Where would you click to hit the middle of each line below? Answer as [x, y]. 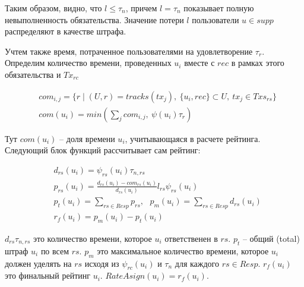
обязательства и [33, 74]
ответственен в [191, 238]
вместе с [199, 63]
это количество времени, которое [92, 238]
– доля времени [87, 138]
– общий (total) [271, 238]
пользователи [216, 19]
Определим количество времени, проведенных [88, 63]
